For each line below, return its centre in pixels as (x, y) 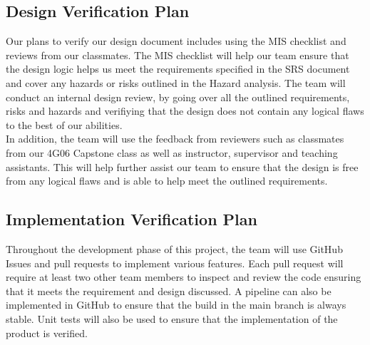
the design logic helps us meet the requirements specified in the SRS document (178, 69)
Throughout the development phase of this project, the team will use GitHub (174, 248)
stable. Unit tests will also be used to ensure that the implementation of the (172, 318)
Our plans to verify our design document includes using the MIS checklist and (176, 41)
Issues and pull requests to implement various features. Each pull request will (175, 263)
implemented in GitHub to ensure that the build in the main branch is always (176, 305)
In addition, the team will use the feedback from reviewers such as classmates (175, 139)
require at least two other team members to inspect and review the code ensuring (184, 277)
